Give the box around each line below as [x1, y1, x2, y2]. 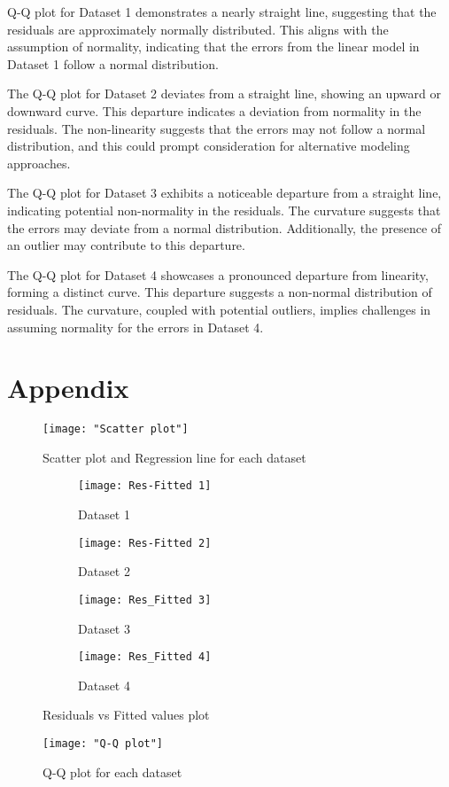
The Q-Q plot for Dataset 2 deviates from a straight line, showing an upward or [7, 84, 441, 103]
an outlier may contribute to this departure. [7, 236, 245, 254]
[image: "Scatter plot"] [43, 423, 189, 436]
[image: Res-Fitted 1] [78, 479, 212, 493]
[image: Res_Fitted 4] [78, 651, 212, 664]
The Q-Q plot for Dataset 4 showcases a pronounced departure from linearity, [7, 265, 429, 284]
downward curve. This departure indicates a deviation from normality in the [7, 101, 422, 120]
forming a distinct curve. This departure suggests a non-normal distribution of [7, 283, 432, 301]
